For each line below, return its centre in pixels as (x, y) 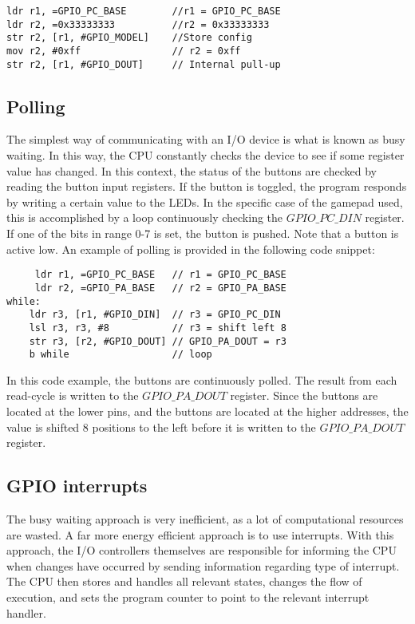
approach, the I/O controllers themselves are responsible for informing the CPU (202, 550)
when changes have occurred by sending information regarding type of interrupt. (203, 565)
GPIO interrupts (77, 486)
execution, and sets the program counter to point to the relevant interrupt (188, 596)
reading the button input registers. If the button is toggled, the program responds (207, 186)
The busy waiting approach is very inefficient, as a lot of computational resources (205, 519)
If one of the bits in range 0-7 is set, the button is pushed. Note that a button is (203, 233)
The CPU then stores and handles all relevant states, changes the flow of (184, 581)
